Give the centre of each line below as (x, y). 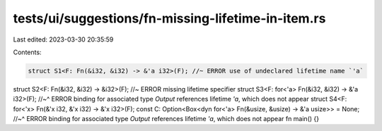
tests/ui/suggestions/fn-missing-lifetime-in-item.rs (169, 18)
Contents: (27, 52)
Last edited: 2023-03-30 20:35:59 (63, 39)
